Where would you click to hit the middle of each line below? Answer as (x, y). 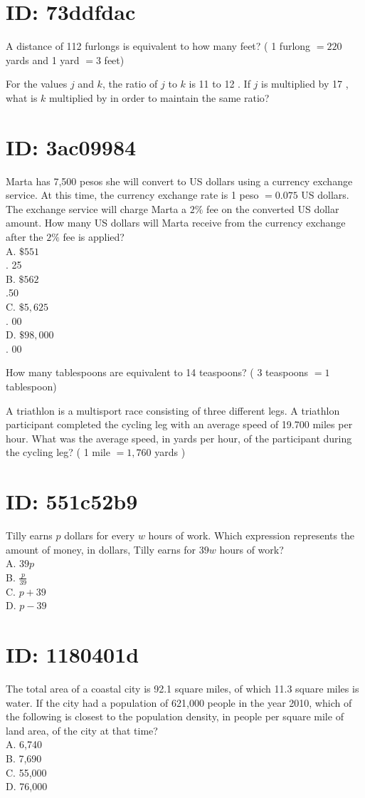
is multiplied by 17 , (305, 84)
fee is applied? (94, 237)
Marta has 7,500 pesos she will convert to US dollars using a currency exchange (179, 181)
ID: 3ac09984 (71, 146)
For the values (37, 84)
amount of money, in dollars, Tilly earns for (101, 549)
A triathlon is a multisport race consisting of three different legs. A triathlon (173, 410)
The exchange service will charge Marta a (96, 208)
